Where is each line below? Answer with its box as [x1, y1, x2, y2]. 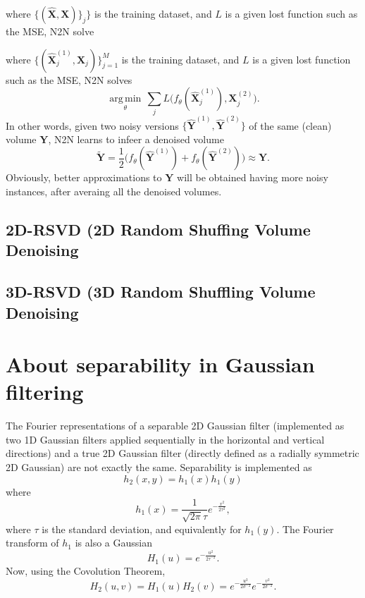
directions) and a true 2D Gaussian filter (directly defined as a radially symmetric [6, 446, 359, 460]
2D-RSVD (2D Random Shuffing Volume [6, 218, 311, 240]
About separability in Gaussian [6, 350, 315, 379]
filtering [6, 377, 84, 406]
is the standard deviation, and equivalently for [42, 521, 242, 536]
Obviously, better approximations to [6, 170, 162, 185]
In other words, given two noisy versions [6, 118, 179, 133]
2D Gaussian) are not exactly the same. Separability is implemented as [6, 459, 312, 474]
